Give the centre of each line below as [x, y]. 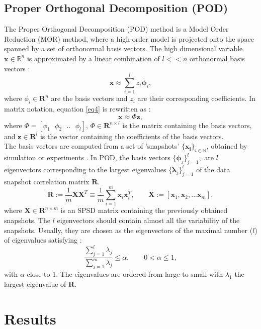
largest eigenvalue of [35, 284]
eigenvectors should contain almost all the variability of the [148, 220]
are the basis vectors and [89, 98]
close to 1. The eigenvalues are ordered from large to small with [125, 274]
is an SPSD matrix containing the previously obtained [144, 210]
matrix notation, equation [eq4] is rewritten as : [77, 109]
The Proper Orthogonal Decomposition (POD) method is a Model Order [116, 29]
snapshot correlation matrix [47, 181]
